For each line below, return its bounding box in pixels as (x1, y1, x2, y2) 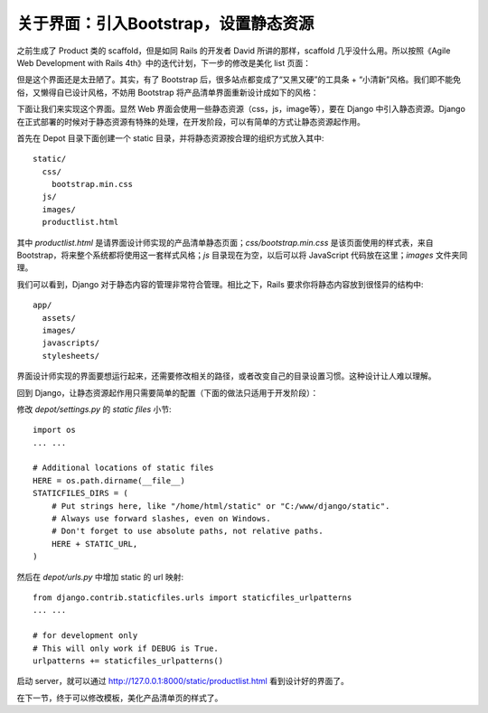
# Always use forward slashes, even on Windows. (51, 513, 271, 524)
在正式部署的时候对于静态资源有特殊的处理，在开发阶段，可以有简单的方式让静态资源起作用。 (16, 116, 365, 127)
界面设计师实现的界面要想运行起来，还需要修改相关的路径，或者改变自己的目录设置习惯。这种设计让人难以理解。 (16, 371, 436, 381)
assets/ (42, 313, 76, 323)
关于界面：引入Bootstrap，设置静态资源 (16, 14, 314, 33)
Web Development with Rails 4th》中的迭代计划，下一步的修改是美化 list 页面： (16, 57, 312, 68)
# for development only (33, 631, 138, 641)
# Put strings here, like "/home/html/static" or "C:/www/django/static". (51, 501, 390, 511)
